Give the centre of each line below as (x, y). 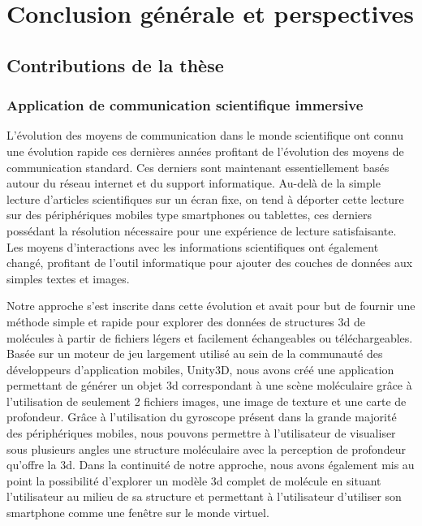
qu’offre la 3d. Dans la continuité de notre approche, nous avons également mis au (211, 465)
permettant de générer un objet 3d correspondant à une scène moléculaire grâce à (209, 385)
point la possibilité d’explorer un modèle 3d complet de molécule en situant (194, 480)
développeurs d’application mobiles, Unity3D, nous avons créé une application (200, 369)
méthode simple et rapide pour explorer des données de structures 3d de (186, 321)
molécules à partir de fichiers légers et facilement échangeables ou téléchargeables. (210, 337)
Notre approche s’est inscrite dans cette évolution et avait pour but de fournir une (211, 306)
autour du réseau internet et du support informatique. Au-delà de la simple (194, 183)
